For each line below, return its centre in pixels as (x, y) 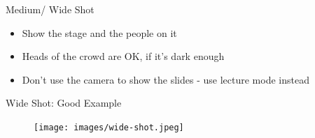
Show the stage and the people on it (99, 32)
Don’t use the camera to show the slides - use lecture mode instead (166, 79)
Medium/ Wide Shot (50, 9)
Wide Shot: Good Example (64, 103)
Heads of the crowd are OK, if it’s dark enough (123, 56)
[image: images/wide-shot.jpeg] (109, 127)
